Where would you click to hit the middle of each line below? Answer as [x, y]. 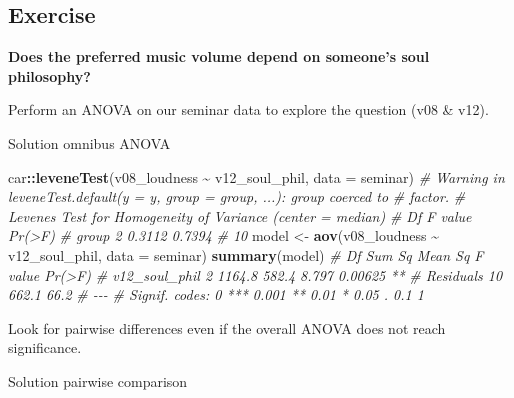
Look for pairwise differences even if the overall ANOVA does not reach [227, 327]
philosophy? [49, 75]
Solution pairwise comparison [98, 380]
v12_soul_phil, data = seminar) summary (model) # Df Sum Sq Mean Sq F [246, 254]
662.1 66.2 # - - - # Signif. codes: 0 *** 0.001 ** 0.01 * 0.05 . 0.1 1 [216, 294]
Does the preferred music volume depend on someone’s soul [219, 56]
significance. [45, 347]
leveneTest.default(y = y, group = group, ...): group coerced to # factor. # [237, 196]
